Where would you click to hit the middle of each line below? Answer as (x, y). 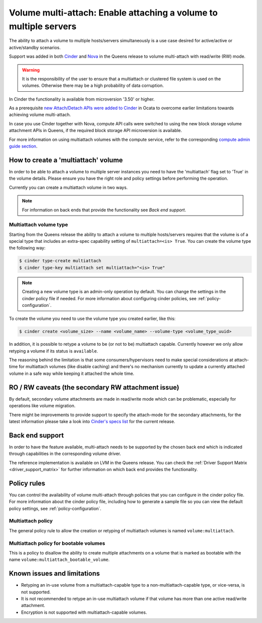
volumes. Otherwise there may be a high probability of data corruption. (93, 85)
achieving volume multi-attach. (40, 115)
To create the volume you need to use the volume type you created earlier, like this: (92, 319)
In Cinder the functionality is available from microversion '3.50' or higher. (82, 99)
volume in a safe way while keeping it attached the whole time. (72, 373)
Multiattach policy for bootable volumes (57, 543)
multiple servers (43, 26)
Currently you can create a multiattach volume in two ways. (68, 187)
